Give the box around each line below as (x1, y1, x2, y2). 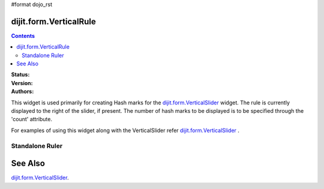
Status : (11, 71, 30, 78)
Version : (11, 79, 33, 86)
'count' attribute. (11, 116, 52, 123)
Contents (11, 32, 35, 39)
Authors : (11, 88, 34, 95)
